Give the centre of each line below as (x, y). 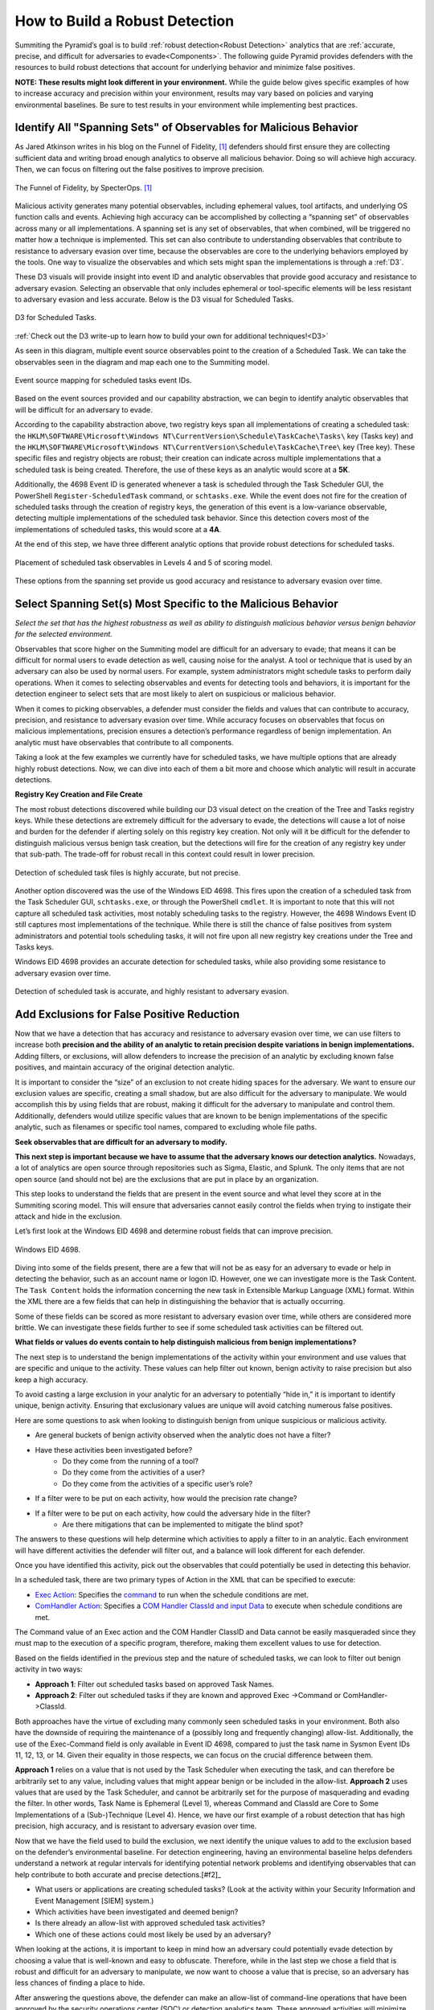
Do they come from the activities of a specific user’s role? (158, 1483)
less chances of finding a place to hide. (80, 1983)
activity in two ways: (49, 1669)
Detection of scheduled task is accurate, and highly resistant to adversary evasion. (152, 991)
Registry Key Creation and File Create (79, 794)
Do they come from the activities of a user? (133, 1472)
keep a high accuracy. (51, 1380)
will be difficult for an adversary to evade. (84, 409)
